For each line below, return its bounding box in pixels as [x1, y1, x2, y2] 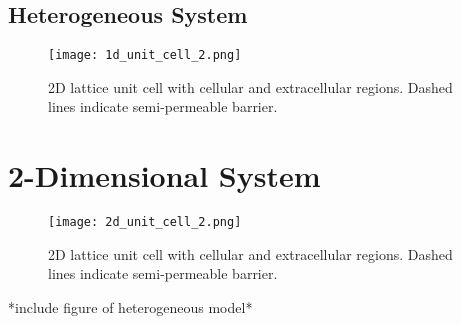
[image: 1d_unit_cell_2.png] [48, 48, 242, 63]
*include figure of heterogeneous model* [8, 297, 253, 318]
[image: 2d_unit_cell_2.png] [48, 215, 242, 230]
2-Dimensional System [8, 155, 321, 196]
